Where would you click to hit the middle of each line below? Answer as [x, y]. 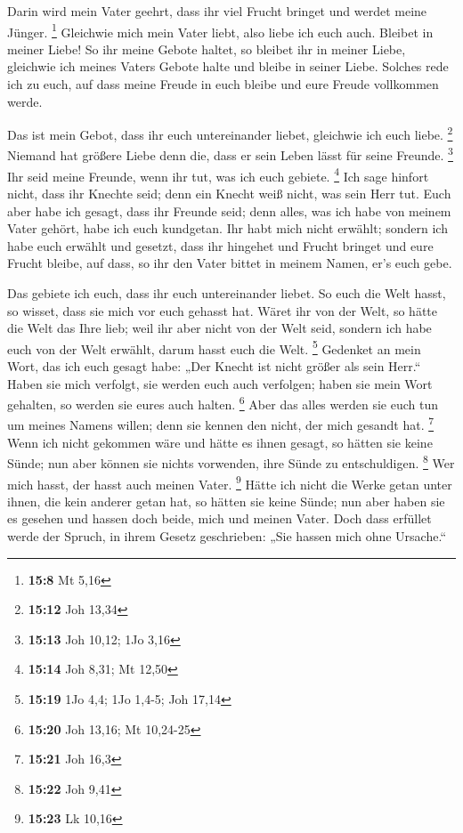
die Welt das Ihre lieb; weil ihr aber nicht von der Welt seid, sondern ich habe [219, 328]
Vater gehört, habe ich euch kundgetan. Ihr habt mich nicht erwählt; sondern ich [227, 228]
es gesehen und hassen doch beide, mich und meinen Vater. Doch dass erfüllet [219, 518]
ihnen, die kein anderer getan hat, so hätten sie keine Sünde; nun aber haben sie [226, 501]
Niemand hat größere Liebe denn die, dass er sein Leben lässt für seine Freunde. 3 [230, 154]
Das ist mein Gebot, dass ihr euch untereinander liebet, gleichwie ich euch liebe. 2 [230, 133]
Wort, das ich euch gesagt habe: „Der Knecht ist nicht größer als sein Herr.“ [214, 365]
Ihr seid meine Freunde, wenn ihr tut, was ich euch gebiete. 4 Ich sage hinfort [218, 174]
